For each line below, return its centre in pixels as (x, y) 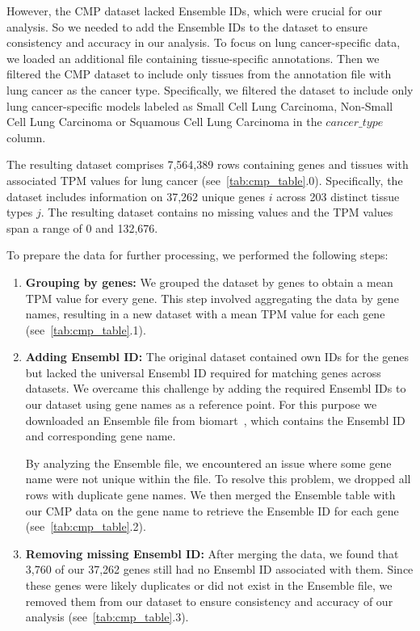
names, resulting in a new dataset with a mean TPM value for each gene (205, 314)
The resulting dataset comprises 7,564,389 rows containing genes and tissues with (208, 164)
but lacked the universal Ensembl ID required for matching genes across (203, 372)
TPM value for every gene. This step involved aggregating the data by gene (212, 298)
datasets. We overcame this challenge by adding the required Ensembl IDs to (216, 388)
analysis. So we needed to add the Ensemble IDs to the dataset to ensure (187, 26)
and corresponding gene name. (101, 436)
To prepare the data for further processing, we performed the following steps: (197, 255)
